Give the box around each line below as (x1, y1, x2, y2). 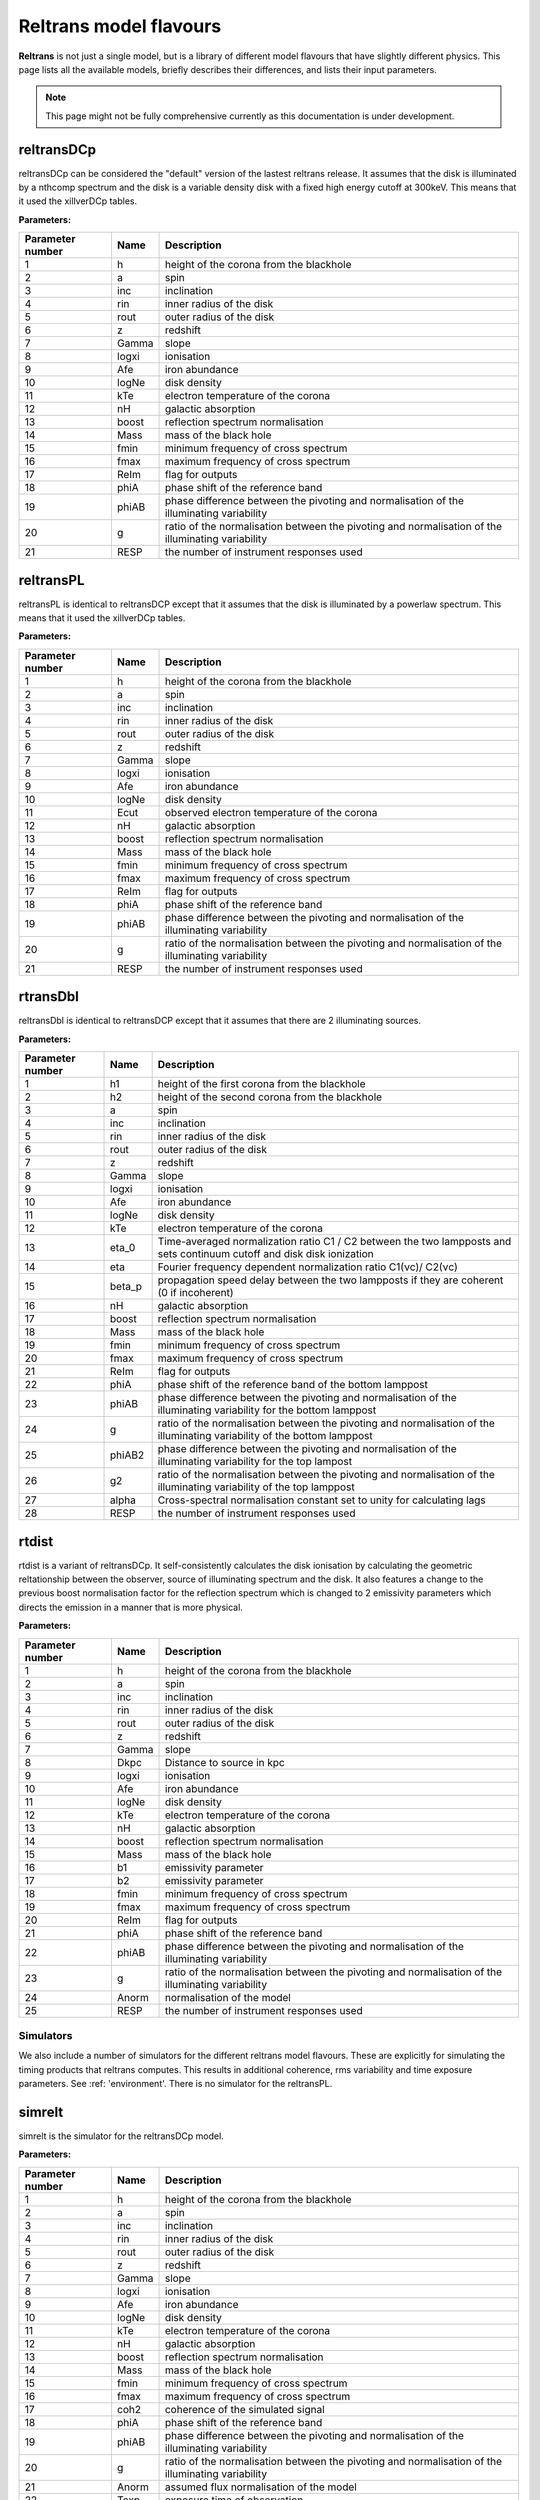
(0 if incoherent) (157, 1286, 234, 1300)
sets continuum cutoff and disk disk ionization (157, 1247, 374, 1261)
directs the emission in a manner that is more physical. (18, 1601, 244, 1613)
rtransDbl (18, 988, 80, 1005)
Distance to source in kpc (164, 1755, 285, 1769)
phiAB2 (110, 1448, 145, 1462)
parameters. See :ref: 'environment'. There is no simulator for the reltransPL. (18, 2078, 333, 2090)
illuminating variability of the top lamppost (157, 1480, 355, 1494)
